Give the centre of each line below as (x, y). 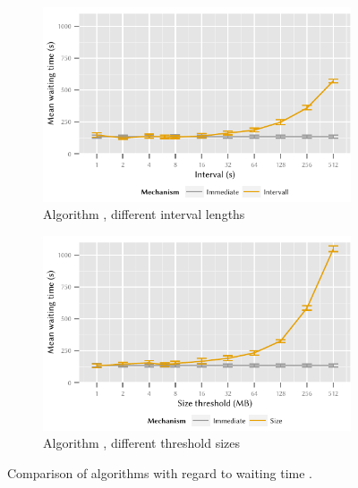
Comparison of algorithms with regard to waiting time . (160, 472)
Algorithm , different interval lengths (144, 214)
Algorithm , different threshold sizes (142, 443)
